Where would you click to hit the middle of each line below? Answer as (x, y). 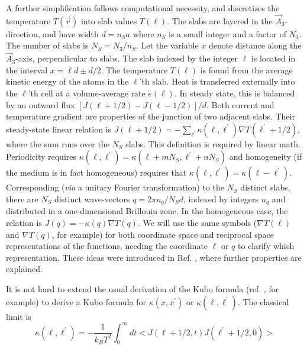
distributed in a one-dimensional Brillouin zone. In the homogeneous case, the (147, 211)
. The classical (263, 301)
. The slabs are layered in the (220, 20)
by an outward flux (41, 104)
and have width (71, 33)
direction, (23, 33)
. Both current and (240, 104)
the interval (27, 70)
